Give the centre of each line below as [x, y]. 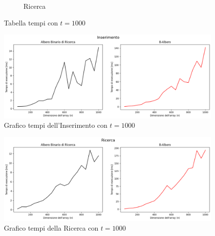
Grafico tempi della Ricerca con [51, 227]
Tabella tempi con [31, 22]
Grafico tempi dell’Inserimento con [56, 125]
